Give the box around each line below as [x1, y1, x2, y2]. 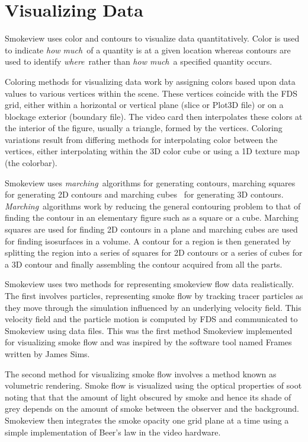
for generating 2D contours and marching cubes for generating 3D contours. [5, 188, 284, 201]
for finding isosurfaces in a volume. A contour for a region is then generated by [5, 234, 291, 247]
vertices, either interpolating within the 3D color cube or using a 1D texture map [5, 145, 300, 157]
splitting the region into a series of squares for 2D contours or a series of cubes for [5, 246, 303, 259]
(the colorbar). [5, 157, 57, 169]
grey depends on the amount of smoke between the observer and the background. [5, 402, 299, 415]
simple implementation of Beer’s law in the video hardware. [5, 425, 221, 438]
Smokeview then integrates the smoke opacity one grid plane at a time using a [5, 414, 289, 426]
